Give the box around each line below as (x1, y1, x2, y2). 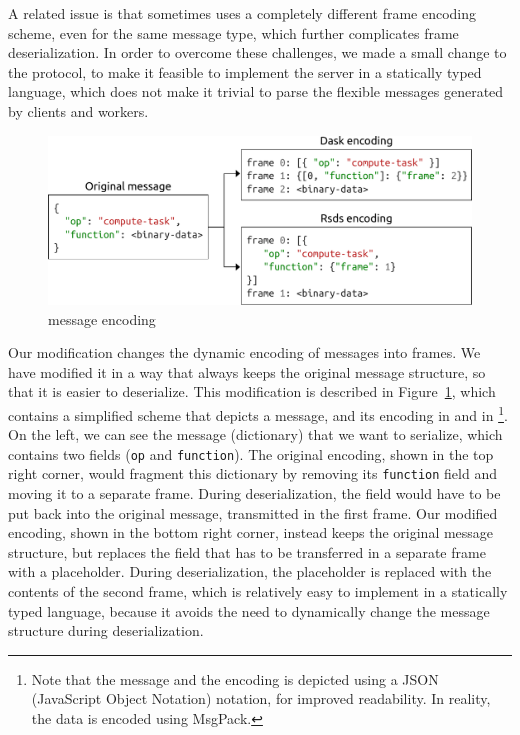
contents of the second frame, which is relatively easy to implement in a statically (8, 581, 508, 601)
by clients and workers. (8, 100, 149, 121)
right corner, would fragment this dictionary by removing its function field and (8, 463, 497, 484)
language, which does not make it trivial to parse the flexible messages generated (8, 81, 504, 102)
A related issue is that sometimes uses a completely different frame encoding (8, 3, 477, 23)
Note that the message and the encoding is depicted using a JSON (31, 668, 439, 689)
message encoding (48, 308, 156, 329)
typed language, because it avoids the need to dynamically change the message (8, 600, 490, 621)
